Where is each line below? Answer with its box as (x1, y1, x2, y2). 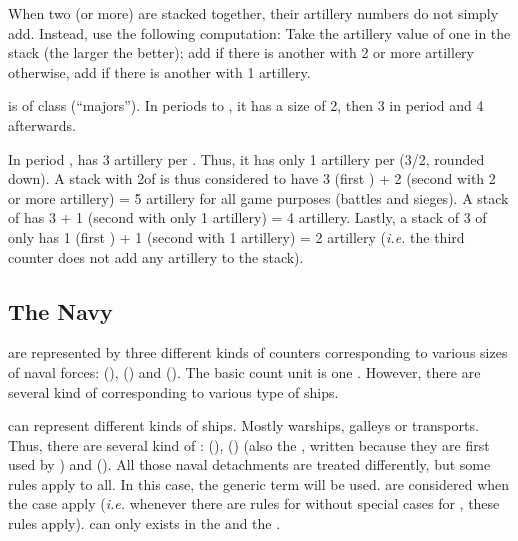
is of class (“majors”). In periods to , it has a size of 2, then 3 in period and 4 (8, 95, 484, 116)
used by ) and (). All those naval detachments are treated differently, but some (8, 454, 491, 475)
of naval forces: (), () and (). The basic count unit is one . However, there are (8, 361, 481, 382)
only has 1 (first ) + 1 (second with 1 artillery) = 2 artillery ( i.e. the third (8, 226, 465, 247)
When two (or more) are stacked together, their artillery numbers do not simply (8, 3, 499, 23)
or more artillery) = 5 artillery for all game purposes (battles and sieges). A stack (8, 187, 509, 208)
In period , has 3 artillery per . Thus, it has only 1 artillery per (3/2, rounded (8, 148, 485, 169)
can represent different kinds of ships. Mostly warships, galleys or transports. (8, 415, 479, 436)
